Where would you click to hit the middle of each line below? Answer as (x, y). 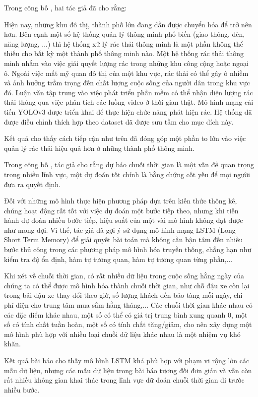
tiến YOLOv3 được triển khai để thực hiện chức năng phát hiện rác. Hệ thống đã (128, 111)
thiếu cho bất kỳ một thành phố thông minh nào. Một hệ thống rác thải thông (124, 53)
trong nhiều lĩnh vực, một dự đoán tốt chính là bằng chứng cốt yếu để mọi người (127, 174)
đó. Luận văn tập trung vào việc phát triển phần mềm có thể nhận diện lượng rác (129, 92)
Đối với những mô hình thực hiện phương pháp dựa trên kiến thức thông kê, (121, 201)
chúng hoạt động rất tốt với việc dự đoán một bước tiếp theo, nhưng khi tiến (121, 210)
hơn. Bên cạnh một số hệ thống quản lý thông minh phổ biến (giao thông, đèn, (125, 34)
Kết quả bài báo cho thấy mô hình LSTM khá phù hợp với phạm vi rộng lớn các (127, 360)
